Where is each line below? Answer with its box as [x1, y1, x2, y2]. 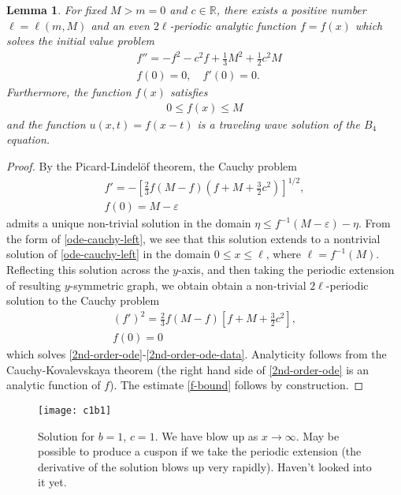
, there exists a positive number [216, 2, 366, 17]
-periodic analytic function [169, 17, 296, 33]
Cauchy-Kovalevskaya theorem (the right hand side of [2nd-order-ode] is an [6, 361, 369, 377]
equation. [6, 131, 50, 148]
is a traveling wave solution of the [197, 115, 360, 132]
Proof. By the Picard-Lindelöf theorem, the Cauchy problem [6, 157, 297, 174]
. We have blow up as [154, 427, 258, 444]
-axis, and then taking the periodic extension [178, 261, 395, 277]
